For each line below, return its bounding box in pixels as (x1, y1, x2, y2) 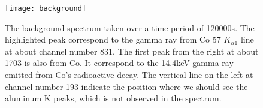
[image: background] (5, 4, 87, 13)
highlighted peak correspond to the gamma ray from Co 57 (5, 33, 221, 46)
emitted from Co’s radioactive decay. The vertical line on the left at (5, 68, 253, 81)
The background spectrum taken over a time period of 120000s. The (5, 21, 255, 34)
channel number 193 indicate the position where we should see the (5, 80, 248, 92)
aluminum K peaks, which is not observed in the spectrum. (5, 92, 222, 104)
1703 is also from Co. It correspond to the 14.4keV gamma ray (5, 56, 234, 69)
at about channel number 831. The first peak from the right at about (5, 44, 259, 57)
